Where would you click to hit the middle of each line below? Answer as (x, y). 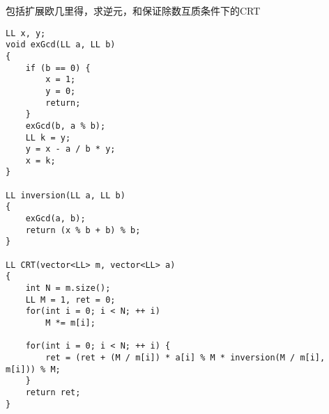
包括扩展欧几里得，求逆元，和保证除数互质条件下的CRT (133, 10)
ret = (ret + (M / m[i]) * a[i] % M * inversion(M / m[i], (185, 357)
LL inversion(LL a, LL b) (66, 195)
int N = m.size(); (68, 288)
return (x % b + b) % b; (83, 230)
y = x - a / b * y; (70, 149)
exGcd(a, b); (55, 219)
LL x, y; (26, 33)
